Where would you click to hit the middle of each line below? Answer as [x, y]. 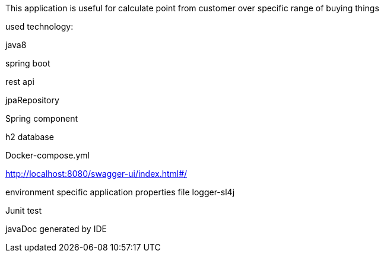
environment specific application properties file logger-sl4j [120, 192]
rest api [20, 82]
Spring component [42, 118]
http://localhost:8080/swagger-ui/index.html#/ [96, 174]
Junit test [24, 210]
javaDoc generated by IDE [56, 229]
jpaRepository [32, 100]
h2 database [30, 137]
